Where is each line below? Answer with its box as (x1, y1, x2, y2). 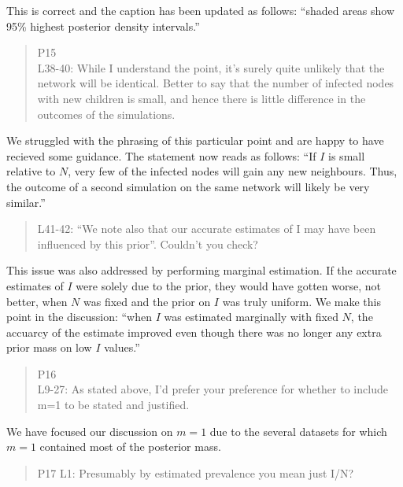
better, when (6, 293, 68, 309)
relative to (6, 163, 56, 179)
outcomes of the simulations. (37, 105, 176, 122)
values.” (104, 339, 140, 356)
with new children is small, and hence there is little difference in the (37, 90, 366, 106)
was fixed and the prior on (83, 293, 211, 309)
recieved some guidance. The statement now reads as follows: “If (6, 147, 316, 164)
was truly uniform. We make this (222, 293, 381, 309)
